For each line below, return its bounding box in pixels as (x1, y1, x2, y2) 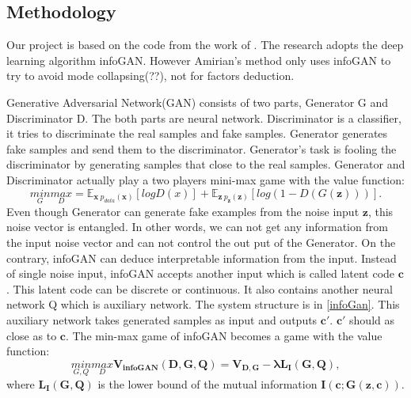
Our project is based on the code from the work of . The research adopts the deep (6, 36, 404, 53)
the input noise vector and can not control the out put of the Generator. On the (6, 233, 396, 250)
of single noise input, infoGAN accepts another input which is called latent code (6, 265, 395, 282)
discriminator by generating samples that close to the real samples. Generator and (6, 156, 405, 172)
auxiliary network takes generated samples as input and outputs (6, 311, 318, 328)
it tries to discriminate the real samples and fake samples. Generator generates (6, 125, 388, 142)
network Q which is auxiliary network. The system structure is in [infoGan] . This (6, 296, 400, 313)
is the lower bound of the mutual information (97, 375, 318, 392)
